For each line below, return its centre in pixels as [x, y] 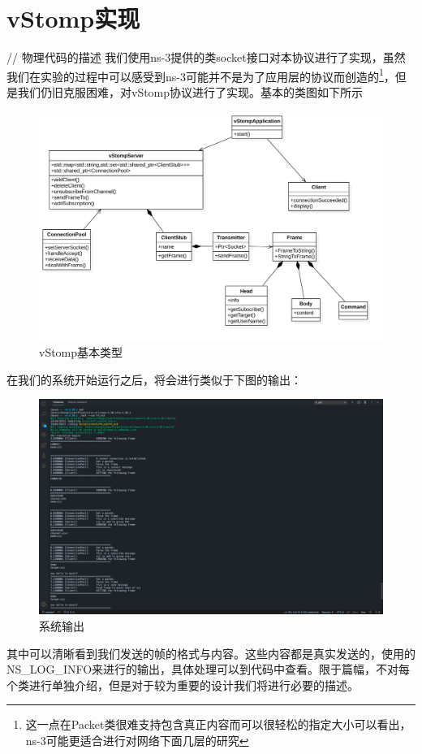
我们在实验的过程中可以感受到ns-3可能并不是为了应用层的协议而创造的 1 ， [201, 75]
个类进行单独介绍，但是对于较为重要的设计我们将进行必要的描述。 [183, 685]
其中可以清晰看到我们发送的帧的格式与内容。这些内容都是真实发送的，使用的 [211, 653]
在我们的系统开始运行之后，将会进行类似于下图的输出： [154, 379]
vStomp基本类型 [81, 352]
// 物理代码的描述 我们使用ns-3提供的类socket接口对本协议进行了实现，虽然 [206, 57]
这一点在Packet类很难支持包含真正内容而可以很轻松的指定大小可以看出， [218, 724]
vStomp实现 [73, 18]
